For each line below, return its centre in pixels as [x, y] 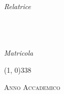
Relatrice [17, 6]
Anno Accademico [32, 87]
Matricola [19, 53]
